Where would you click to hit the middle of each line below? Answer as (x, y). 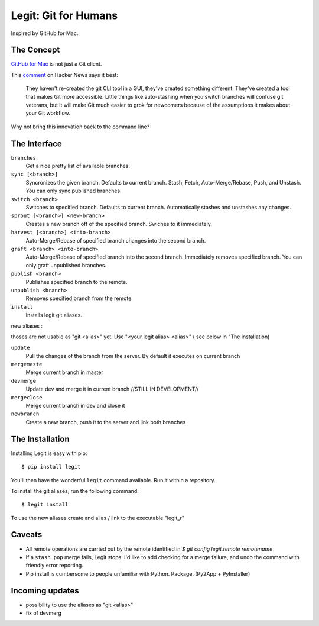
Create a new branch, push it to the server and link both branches (106, 422)
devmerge (24, 381)
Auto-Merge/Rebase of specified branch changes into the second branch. (116, 240)
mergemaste (27, 364)
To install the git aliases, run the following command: (75, 491)
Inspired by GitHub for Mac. (45, 33)
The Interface (36, 143)
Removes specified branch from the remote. (79, 298)
